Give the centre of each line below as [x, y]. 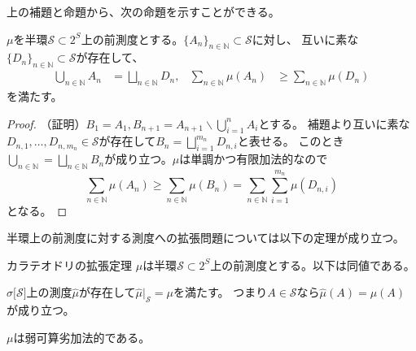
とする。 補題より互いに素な [334, 123]
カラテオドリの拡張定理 [69, 264]
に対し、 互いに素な [305, 39]
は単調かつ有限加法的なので [254, 159]
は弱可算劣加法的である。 [82, 337]
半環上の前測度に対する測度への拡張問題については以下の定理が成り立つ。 [206, 238]
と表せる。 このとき [291, 141]
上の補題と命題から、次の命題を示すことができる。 [143, 11]
